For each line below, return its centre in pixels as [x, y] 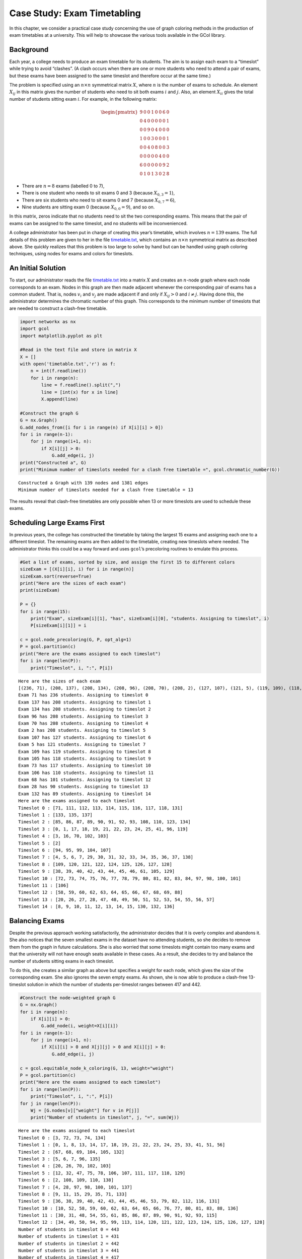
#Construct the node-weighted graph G [68, 998]
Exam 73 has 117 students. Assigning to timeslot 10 [85, 766]
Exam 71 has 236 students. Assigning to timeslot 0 [83, 695]
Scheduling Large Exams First [57, 522]
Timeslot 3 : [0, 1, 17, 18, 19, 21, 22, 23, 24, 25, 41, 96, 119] [103, 829]
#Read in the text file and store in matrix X [78, 350]
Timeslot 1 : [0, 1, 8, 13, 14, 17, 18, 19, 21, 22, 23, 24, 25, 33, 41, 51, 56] [122, 1145]
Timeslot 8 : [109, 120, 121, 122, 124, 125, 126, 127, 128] [95, 864]
